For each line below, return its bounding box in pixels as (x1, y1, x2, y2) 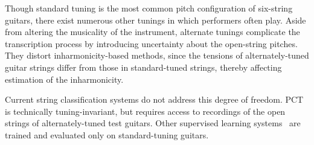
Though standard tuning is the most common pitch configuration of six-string (5, 2, 293, 14)
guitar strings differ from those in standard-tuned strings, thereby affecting (5, 60, 282, 73)
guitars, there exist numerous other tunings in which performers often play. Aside (5, 13, 306, 26)
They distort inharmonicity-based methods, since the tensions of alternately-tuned (5, 49, 309, 62)
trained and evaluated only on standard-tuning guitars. (5, 128, 209, 141)
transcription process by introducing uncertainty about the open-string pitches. (5, 37, 298, 50)
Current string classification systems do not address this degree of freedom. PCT (5, 93, 304, 106)
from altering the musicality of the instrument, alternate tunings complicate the (5, 25, 300, 38)
